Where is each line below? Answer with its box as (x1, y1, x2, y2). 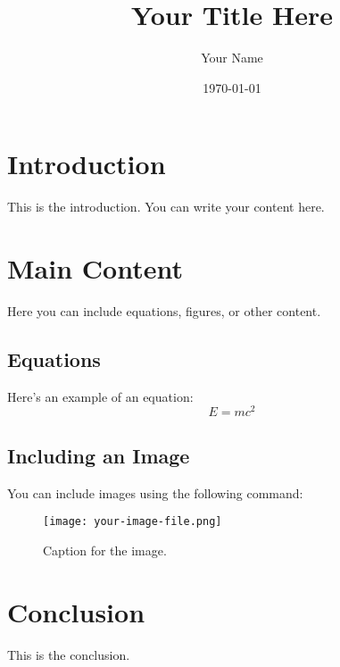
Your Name (201, 48, 263, 67)
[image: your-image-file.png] (43, 515, 222, 529)
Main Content (7, 250, 183, 287)
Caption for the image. (43, 540, 167, 559)
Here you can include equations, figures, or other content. (7, 301, 321, 320)
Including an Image (7, 441, 190, 469)
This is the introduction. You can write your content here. (7, 197, 325, 216)
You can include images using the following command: (7, 483, 303, 502)
